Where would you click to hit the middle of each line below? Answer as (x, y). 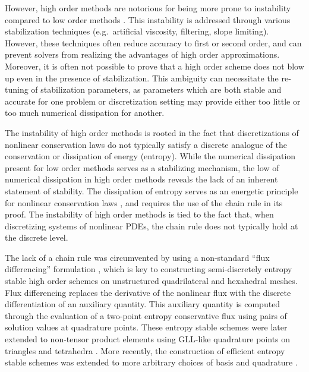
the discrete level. (37, 237)
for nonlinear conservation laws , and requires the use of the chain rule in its (144, 202)
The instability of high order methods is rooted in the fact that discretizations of (152, 132)
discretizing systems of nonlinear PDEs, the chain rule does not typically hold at (152, 226)
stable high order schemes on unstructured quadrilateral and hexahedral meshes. (151, 281)
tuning (17, 89)
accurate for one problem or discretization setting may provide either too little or (153, 101)
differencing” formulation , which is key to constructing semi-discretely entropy (149, 269)
